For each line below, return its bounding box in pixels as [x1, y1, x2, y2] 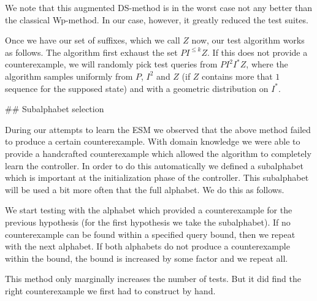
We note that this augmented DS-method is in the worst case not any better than [5, 1, 313, 13]
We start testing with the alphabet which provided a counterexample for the [5, 204, 292, 216]
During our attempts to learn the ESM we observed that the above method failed [5, 123, 311, 135]
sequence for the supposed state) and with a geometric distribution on [5, 82, 269, 94]
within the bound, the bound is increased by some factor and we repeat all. [5, 251, 288, 264]
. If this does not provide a [207, 45, 308, 58]
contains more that [202, 69, 273, 82]
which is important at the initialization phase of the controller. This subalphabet [5, 171, 309, 184]
